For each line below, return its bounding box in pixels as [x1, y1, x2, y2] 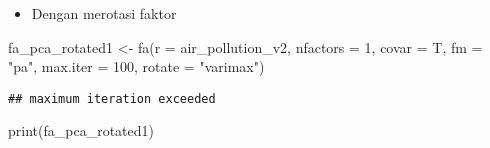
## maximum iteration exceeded [8, 91, 216, 106]
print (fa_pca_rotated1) [8, 120, 154, 141]
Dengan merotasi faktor [31, 3, 177, 23]
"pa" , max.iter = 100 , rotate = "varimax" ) [8, 56, 265, 77]
